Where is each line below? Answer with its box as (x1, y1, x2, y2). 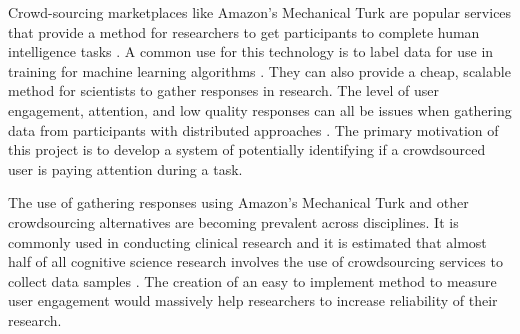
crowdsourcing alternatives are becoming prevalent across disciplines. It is (8, 211, 459, 232)
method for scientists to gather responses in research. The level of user (8, 80, 439, 101)
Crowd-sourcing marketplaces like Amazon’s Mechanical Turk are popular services (8, 2, 512, 22)
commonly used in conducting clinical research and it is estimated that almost (8, 231, 487, 252)
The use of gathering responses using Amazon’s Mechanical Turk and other (8, 192, 469, 213)
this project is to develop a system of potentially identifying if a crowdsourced (8, 139, 486, 160)
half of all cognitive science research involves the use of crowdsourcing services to (8, 251, 503, 272)
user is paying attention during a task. (8, 158, 243, 179)
